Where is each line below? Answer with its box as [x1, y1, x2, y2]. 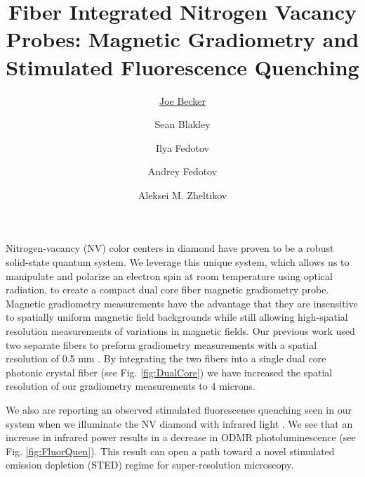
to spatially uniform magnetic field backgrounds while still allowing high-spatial [6, 310, 348, 324]
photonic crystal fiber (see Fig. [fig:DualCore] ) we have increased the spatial [6, 364, 333, 379]
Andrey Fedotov [147, 164, 218, 179]
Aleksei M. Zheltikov [138, 187, 227, 202]
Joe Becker [159, 93, 206, 108]
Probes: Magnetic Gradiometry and [6, 25, 359, 53]
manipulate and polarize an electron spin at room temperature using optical [6, 268, 333, 283]
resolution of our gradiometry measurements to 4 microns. [6, 379, 255, 393]
